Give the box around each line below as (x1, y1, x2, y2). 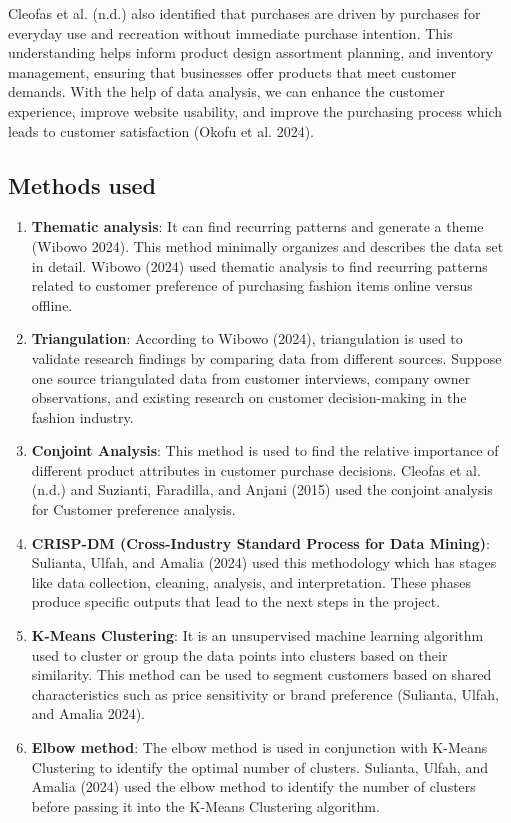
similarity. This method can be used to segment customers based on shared (31, 664, 492, 685)
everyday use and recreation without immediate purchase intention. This (8, 22, 453, 43)
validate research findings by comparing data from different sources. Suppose (31, 347, 502, 368)
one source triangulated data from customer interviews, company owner (31, 367, 471, 388)
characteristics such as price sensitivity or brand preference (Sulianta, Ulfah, (31, 683, 499, 704)
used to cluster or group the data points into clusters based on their (31, 644, 448, 665)
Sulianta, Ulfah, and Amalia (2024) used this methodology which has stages (31, 552, 497, 573)
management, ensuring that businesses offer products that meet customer (8, 61, 457, 82)
